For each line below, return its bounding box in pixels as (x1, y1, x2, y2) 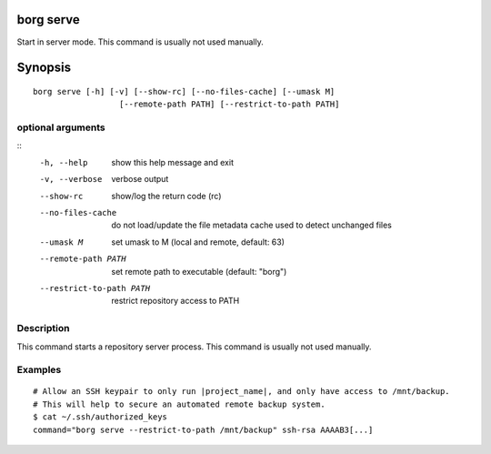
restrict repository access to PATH (111, 296, 240, 307)
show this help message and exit (111, 156, 234, 167)
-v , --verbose (39, 174, 103, 185)
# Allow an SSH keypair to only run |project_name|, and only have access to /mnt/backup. (33, 387, 450, 397)
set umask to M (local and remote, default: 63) (111, 237, 286, 247)
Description (16, 322, 70, 335)
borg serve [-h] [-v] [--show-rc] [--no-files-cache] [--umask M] (33, 86, 336, 96)
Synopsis (16, 60, 72, 76)
